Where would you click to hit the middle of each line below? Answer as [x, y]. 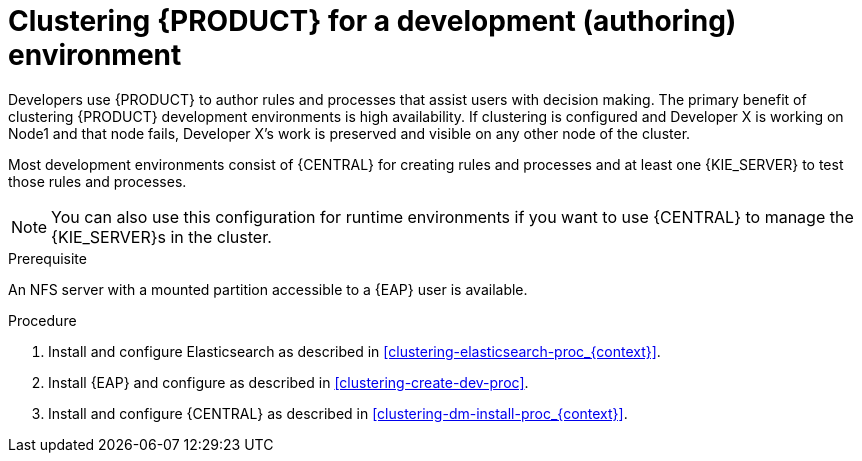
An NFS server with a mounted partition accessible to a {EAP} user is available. [268, 289]
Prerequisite [47, 258]
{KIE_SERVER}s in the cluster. [161, 236]
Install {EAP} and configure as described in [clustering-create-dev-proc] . [288, 382]
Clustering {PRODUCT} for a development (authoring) [372, 21]
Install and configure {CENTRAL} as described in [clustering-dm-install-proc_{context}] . [338, 413]
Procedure [42, 320]
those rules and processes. [97, 181]
